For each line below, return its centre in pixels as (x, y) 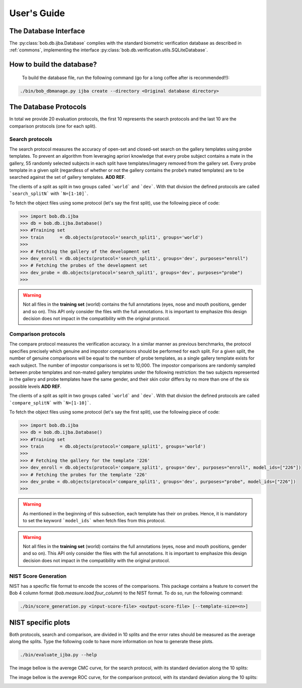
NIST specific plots (40, 622)
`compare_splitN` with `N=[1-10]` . (50, 402)
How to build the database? (53, 65)
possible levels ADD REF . (35, 386)
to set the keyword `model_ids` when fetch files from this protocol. (94, 521)
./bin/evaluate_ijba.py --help (59, 655)
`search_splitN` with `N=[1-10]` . (49, 193)
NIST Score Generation (38, 576)
